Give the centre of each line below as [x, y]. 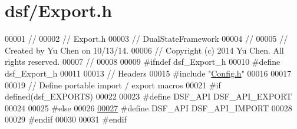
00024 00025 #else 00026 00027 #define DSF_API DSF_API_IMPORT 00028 [148, 107]
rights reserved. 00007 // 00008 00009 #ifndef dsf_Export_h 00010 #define [143, 62]
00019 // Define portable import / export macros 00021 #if [113, 85]
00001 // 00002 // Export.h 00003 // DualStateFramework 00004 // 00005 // [146, 39]
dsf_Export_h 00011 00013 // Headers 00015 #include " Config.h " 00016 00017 [148, 73]
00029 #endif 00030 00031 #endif [66, 119]
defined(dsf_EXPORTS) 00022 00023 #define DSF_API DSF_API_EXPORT [148, 96]
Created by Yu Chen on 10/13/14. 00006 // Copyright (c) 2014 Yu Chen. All [144, 50]
